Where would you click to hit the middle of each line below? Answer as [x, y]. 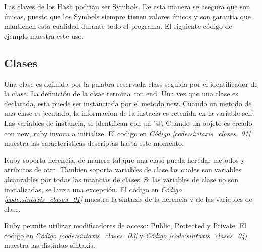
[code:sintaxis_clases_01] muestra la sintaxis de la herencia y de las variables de [128, 199]
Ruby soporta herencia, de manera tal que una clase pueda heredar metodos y [124, 159]
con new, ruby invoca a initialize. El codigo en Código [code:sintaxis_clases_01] [127, 133]
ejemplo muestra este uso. [44, 35]
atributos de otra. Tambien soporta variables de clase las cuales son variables [123, 169]
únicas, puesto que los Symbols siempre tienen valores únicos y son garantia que [127, 16]
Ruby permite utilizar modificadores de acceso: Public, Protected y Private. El [125, 226]
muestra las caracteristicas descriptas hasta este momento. [94, 143]
